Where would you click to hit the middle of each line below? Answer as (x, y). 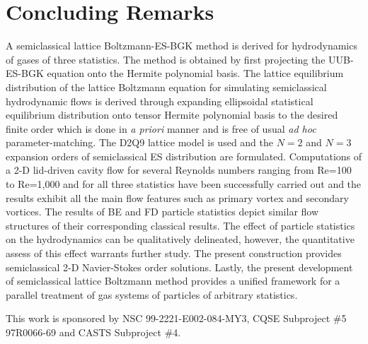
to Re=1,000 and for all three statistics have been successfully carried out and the (184, 184)
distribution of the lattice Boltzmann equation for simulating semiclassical (166, 87)
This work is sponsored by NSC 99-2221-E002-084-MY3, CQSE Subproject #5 (176, 318)
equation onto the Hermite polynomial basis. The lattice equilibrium (195, 73)
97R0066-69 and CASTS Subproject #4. (93, 332)
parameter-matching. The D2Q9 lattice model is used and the (140, 142)
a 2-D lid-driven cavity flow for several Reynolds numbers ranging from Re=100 (179, 170)
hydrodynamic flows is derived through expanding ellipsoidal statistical (160, 101)
